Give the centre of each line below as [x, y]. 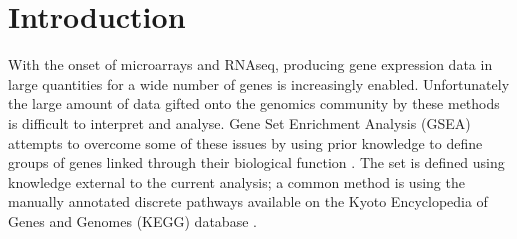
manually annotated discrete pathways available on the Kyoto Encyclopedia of [248, 201]
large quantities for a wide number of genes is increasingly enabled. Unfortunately [259, 83]
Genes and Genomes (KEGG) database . [132, 220]
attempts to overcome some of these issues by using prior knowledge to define [245, 142]
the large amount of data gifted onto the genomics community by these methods [254, 103]
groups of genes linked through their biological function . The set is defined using [256, 162]
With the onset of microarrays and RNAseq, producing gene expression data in [250, 64]
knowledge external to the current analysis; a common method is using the [236, 181]
